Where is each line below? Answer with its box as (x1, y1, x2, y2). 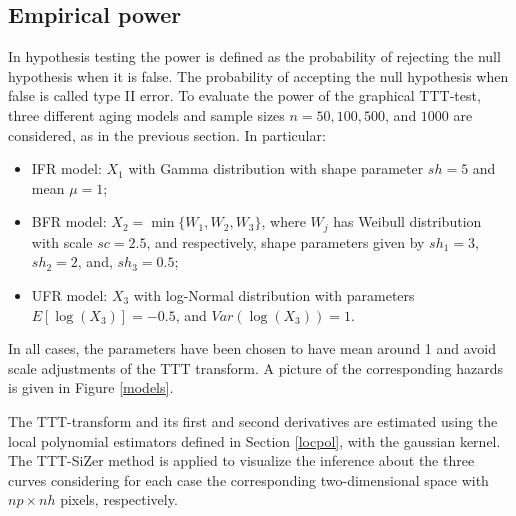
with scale (31, 231, 93, 252)
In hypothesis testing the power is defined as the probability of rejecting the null (8, 46, 501, 67)
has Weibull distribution (333, 211, 482, 232)
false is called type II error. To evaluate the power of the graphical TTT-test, (8, 85, 481, 106)
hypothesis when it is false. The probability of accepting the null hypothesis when (8, 65, 509, 86)
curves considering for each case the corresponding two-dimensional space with (8, 469, 489, 490)
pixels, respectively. (60, 489, 178, 510)
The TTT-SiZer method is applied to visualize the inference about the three (8, 450, 475, 471)
